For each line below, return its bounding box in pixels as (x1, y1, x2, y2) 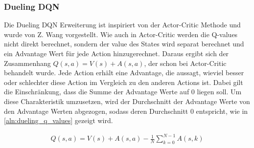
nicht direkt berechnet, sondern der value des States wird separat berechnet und (4, 39, 244, 49)
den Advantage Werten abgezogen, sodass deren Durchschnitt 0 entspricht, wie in (4, 106, 248, 116)
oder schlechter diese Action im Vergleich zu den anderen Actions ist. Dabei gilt (4, 77, 243, 87)
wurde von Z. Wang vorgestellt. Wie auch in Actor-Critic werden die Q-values (4, 29, 238, 39)
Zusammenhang (4, 58, 51, 68)
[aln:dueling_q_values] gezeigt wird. (4, 115, 113, 126)
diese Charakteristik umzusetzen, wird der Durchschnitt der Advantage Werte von (4, 96, 250, 106)
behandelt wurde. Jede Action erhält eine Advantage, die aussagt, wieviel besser (4, 67, 244, 78)
